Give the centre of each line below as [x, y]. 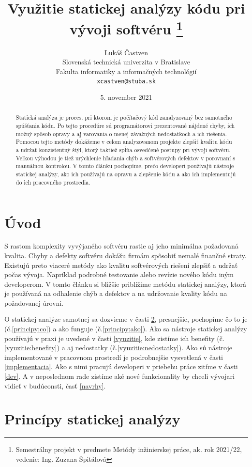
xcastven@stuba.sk [126, 82]
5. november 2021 [126, 97]
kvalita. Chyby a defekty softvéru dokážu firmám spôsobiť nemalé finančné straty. [126, 255]
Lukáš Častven [126, 52]
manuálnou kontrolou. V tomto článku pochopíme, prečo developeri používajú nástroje [125, 166]
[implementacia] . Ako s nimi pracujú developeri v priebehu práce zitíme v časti [121, 366]
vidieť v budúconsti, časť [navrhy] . [55, 385]
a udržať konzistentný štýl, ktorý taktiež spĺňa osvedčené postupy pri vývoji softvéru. [123, 150]
